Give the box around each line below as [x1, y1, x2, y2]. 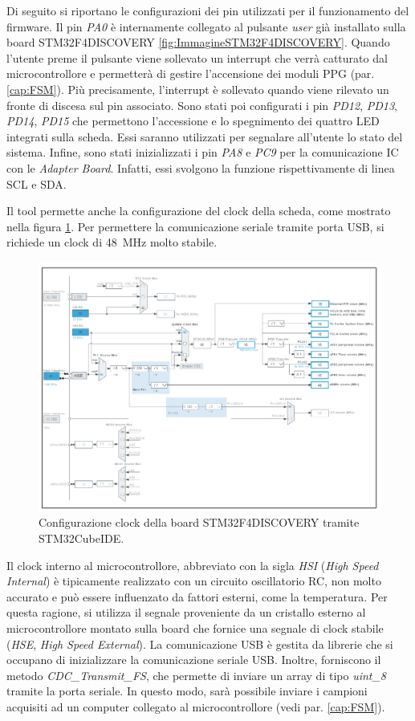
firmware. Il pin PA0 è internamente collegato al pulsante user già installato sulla [6, 18, 406, 35]
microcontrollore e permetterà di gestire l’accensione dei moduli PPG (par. [6, 65, 375, 82]
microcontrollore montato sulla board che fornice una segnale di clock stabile [6, 620, 384, 637]
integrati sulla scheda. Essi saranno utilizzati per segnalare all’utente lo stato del [6, 128, 403, 145]
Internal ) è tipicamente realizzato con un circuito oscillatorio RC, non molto [6, 572, 381, 589]
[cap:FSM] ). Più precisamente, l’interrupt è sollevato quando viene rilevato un [6, 80, 389, 97]
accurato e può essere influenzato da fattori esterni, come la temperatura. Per [6, 588, 388, 605]
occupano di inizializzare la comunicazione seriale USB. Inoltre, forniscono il [6, 651, 381, 668]
